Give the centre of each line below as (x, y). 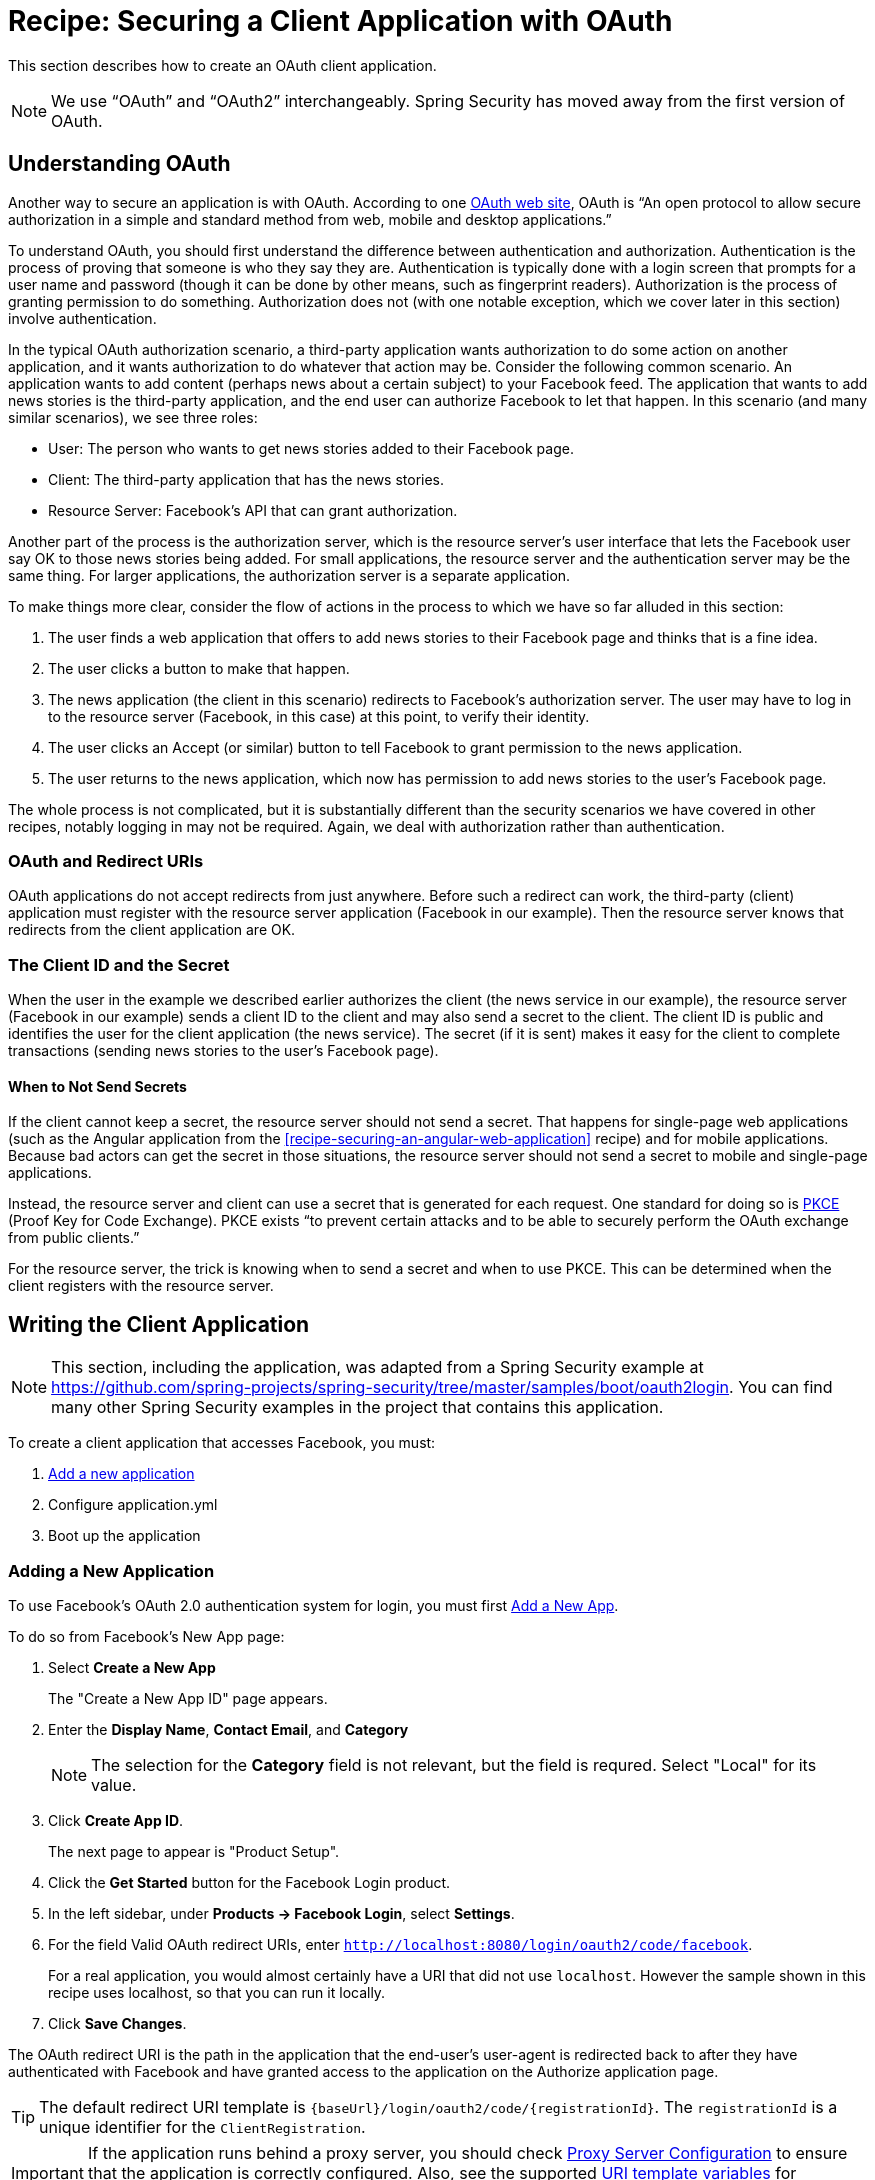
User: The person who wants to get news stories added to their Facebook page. (311, 448)
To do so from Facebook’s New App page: (146, 1636)
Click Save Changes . (117, 2023)
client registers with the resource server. (141, 1286)
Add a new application (121, 1474)
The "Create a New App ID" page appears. (188, 1698)
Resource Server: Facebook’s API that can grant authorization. (253, 510)
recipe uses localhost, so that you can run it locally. (217, 1992)
